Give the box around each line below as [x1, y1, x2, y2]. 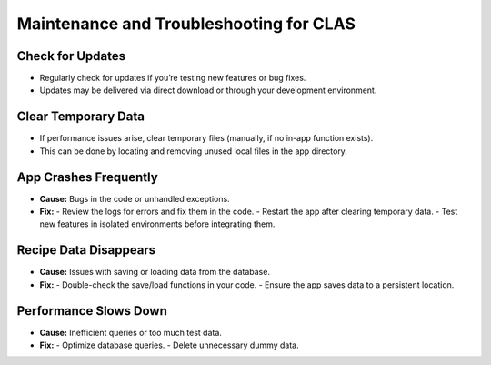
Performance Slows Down [16, 303, 167, 319]
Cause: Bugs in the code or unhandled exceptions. [39, 193, 231, 204]
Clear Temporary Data [16, 109, 145, 125]
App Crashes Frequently [16, 169, 158, 185]
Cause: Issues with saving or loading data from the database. [39, 267, 270, 278]
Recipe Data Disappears [16, 242, 156, 259]
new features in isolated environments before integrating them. [39, 218, 276, 229]
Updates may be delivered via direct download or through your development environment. [39, 85, 377, 96]
